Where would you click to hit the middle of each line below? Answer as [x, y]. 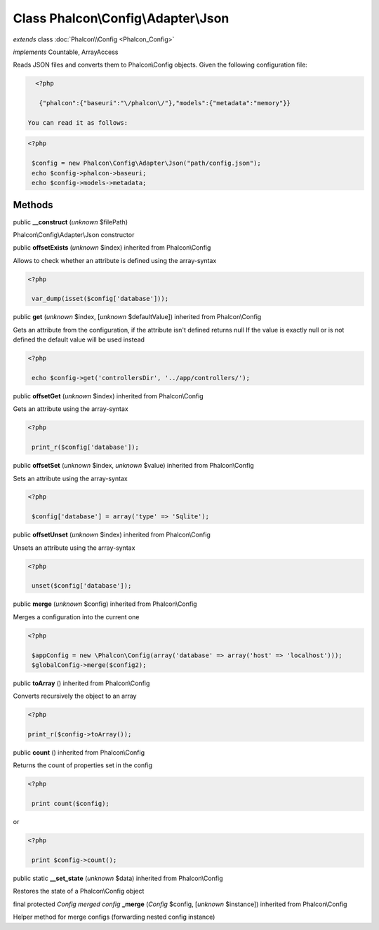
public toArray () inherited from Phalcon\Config [81, 683]
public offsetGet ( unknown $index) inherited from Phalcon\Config [108, 396]
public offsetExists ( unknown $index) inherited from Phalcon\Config [112, 248]
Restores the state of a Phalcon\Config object [79, 891]
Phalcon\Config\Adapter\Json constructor [74, 234]
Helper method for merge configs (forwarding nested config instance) [114, 917]
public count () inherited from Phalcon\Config [79, 753]
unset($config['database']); [82, 586]
